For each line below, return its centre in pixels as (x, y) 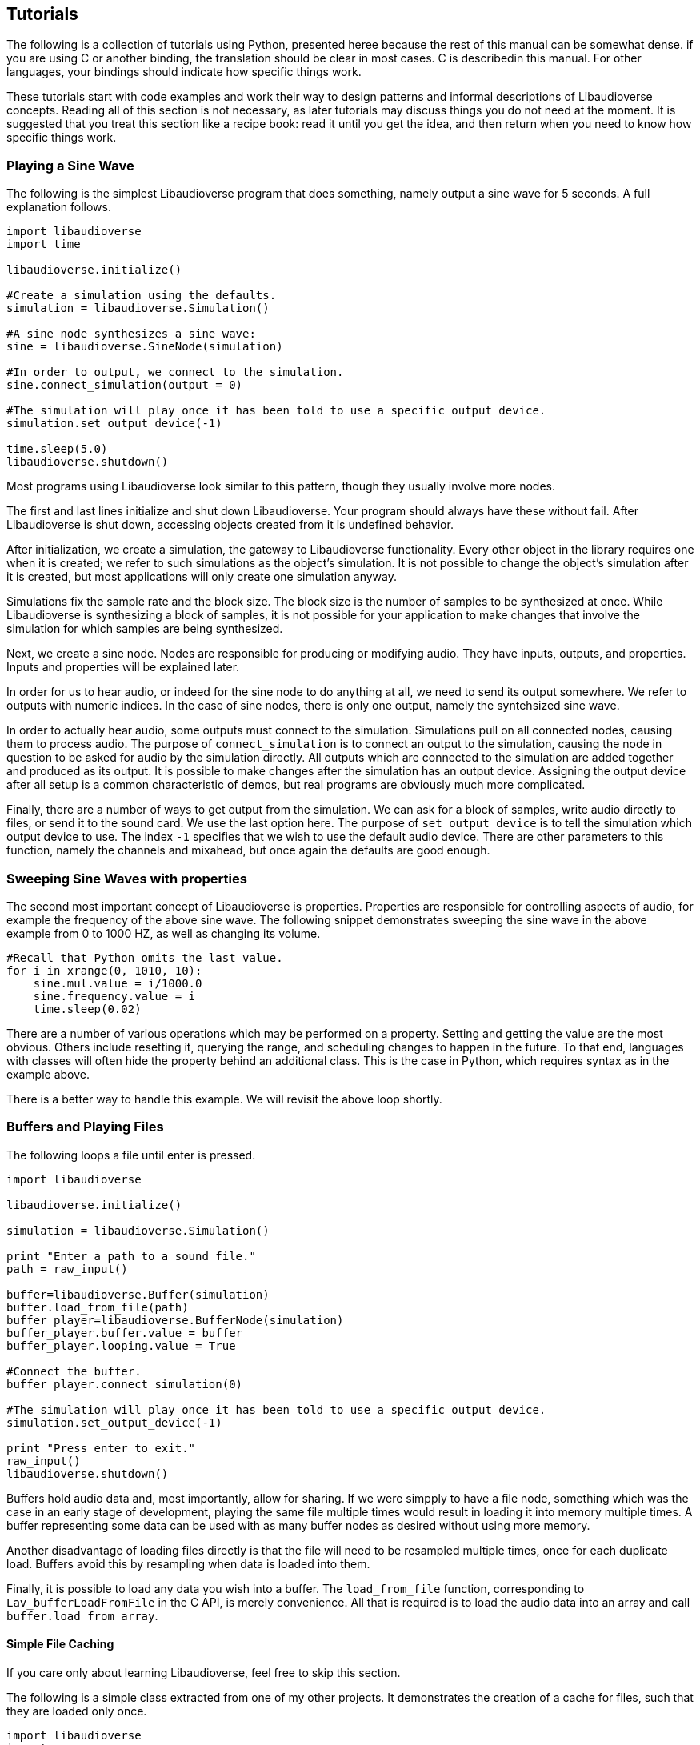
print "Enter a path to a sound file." (131, 1256)
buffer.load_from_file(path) (98, 1307)
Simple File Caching (60, 1644)
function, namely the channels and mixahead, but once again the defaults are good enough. (248, 850)
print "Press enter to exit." (101, 1448)
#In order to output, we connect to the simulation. (175, 372)
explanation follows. (59, 207)
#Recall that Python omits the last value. (145, 957)
